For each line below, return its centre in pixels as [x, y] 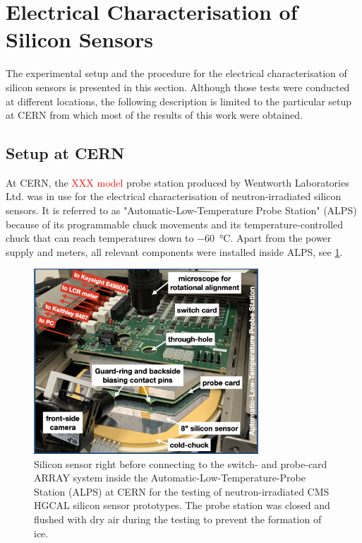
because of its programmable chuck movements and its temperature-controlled [175, 224]
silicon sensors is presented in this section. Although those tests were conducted [178, 87]
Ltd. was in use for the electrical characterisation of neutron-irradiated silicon [174, 196]
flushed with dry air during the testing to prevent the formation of [178, 519]
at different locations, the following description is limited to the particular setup [179, 101]
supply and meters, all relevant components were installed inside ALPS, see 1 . [174, 251]
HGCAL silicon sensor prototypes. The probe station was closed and [182, 505]
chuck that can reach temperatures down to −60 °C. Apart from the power [169, 238]
